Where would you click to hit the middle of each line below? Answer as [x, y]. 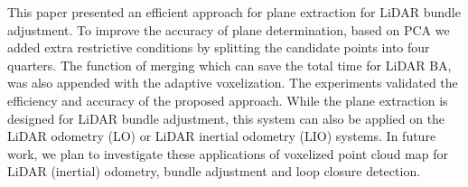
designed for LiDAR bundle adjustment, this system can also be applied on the [226, 118]
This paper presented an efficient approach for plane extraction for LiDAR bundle [234, 12]
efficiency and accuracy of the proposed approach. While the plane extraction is [228, 100]
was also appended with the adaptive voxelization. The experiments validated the [233, 83]
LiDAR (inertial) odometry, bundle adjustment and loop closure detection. [214, 171]
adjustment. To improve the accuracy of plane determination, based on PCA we [229, 29]
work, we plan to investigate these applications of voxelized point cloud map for [228, 153]
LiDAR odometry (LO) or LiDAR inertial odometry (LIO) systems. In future [222, 136]
